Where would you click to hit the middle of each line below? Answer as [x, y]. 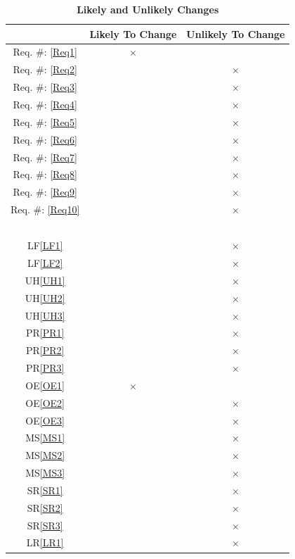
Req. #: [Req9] [45, 192]
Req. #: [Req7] [45, 157]
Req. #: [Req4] [45, 104]
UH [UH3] [45, 315]
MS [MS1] [45, 438]
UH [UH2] [45, 297]
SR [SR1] [45, 490]
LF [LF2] [45, 262]
